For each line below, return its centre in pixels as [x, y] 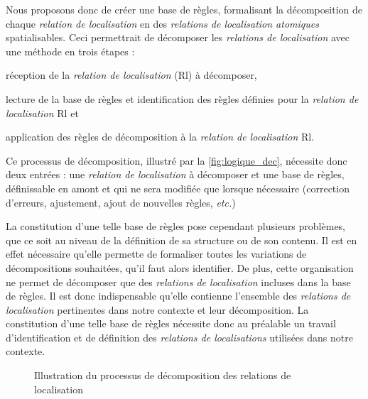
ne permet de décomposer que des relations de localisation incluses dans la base [178, 282]
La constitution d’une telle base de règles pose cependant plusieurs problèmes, [176, 226]
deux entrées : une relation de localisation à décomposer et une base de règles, [175, 174]
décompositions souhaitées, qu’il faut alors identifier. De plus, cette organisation [180, 267]
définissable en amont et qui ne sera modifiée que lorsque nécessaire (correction [178, 188]
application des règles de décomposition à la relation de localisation [152, 137]
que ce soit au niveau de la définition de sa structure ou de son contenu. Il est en [182, 240]
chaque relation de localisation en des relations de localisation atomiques [162, 23]
